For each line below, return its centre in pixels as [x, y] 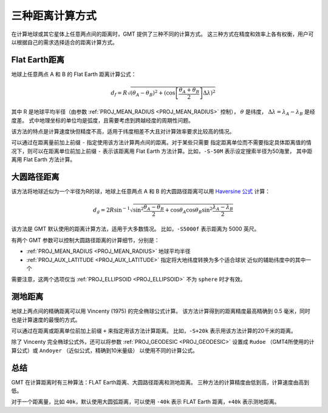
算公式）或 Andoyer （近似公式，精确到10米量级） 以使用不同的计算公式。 [105, 350]
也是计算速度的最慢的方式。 [46, 320]
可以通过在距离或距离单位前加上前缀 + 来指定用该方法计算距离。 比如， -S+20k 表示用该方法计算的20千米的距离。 [154, 331]
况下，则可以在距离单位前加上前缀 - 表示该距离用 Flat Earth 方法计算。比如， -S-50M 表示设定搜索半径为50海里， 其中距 [162, 151]
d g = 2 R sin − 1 [112, 210]
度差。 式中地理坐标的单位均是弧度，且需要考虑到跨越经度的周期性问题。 [102, 120]
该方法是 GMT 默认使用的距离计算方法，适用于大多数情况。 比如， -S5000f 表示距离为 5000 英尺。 [135, 229]
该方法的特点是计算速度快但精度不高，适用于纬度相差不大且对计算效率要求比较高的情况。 [123, 131]
